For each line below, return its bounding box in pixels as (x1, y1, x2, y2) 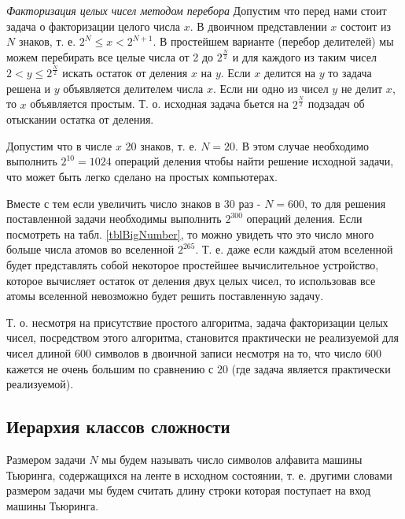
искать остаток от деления (62, 65, 188, 81)
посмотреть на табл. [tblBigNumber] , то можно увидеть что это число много (6, 225, 374, 242)
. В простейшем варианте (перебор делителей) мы (153, 33, 394, 50)
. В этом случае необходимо (235, 137, 370, 154)
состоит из (340, 17, 391, 34)
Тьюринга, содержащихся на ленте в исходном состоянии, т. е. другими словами (6, 466, 392, 483)
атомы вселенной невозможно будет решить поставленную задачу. (6, 287, 324, 304)
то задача (328, 65, 372, 81)
